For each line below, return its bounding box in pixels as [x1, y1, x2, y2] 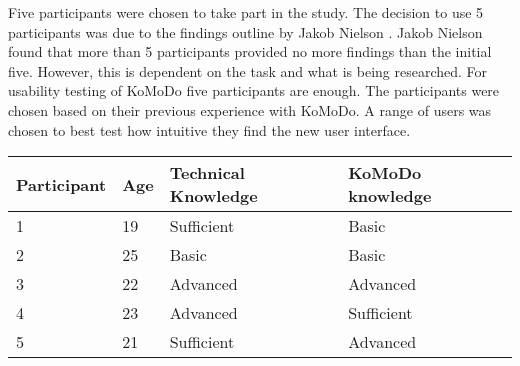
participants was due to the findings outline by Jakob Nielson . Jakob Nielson [8, 21, 483, 42]
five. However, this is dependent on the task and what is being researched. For [8, 60, 488, 81]
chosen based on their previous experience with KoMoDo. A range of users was [8, 99, 492, 120]
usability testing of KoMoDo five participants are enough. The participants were [8, 80, 500, 101]
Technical [169, 161, 245, 185]
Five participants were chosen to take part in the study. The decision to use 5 [8, 2, 484, 22]
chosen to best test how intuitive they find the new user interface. [8, 119, 411, 140]
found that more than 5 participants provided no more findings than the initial [8, 41, 492, 62]
